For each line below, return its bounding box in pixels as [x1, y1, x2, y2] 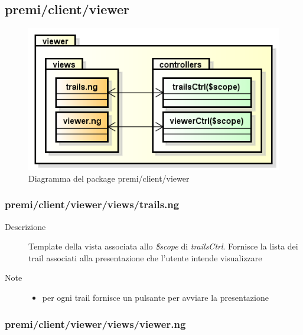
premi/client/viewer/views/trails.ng [5, 197, 180, 212]
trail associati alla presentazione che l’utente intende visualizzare [28, 251, 262, 264]
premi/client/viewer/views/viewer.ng [5, 316, 186, 331]
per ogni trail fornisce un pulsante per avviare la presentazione [42, 291, 269, 304]
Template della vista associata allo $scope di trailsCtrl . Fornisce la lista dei [28, 240, 298, 252]
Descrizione [5, 220, 46, 232]
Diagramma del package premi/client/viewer [28, 172, 190, 184]
